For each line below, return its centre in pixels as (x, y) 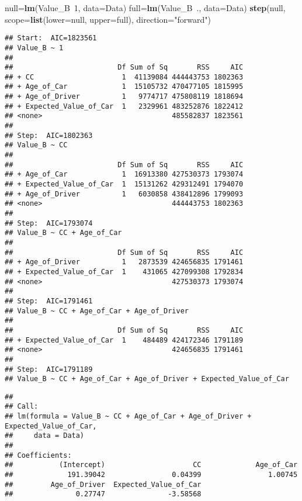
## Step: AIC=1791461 (49, 301)
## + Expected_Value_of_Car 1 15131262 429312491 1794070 (124, 184)
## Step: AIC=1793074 (49, 223)
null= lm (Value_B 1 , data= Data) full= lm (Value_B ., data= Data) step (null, (145, 8)
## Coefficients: (38, 455)
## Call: (22, 407)
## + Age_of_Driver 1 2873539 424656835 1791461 (124, 262)
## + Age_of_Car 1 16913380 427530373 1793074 (124, 175)
